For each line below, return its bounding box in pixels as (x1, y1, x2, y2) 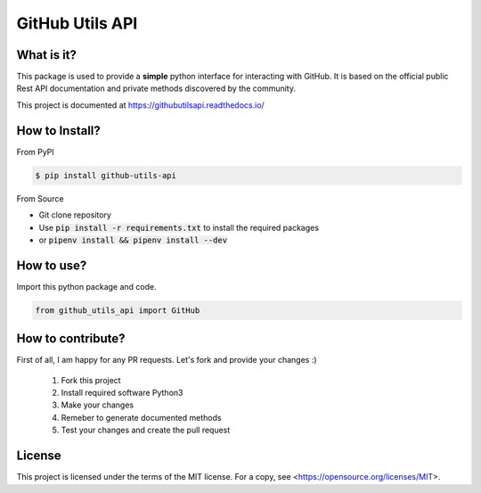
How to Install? (16, 123, 102, 138)
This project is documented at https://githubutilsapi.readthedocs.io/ (16, 99, 265, 111)
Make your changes (61, 399, 134, 410)
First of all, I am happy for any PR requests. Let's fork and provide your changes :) (16, 355, 317, 366)
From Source (16, 193, 64, 204)
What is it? (16, 47, 77, 62)
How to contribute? (16, 331, 126, 347)
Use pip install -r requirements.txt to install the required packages (38, 222, 320, 233)
